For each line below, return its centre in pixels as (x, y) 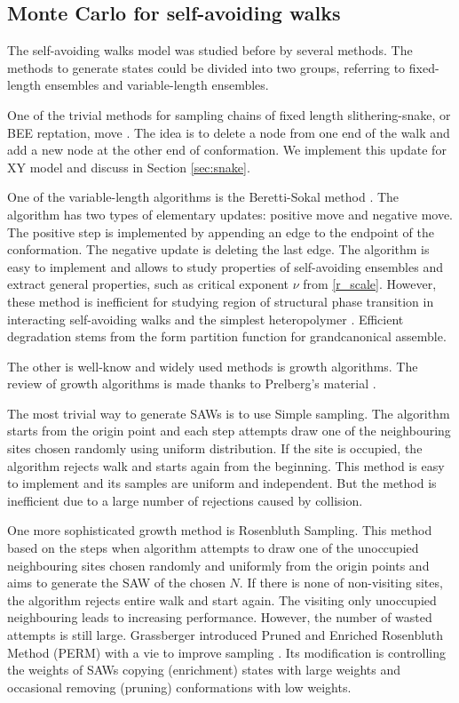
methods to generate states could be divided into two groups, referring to (206, 67)
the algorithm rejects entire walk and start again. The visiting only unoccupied (222, 599)
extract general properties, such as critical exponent (148, 284)
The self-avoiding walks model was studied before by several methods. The (210, 50)
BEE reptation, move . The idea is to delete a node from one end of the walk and (229, 132)
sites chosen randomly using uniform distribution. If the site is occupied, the (215, 448)
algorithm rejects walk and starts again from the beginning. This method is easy (226, 465)
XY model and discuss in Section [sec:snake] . (129, 167)
